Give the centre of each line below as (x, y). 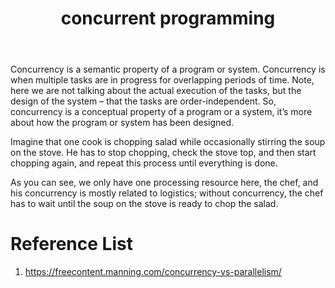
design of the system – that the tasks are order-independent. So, (143, 101)
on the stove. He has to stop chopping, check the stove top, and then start (163, 153)
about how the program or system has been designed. (122, 123)
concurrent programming (168, 18)
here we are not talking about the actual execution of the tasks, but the (156, 91)
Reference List (71, 244)
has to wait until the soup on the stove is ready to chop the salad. (144, 204)
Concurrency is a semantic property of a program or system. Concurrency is (168, 69)
